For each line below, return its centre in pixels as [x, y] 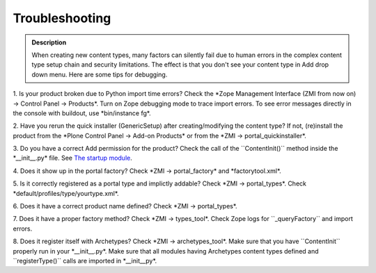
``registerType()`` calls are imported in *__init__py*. [85, 260]
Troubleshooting [62, 18]
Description [49, 42]
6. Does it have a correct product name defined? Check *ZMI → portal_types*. [125, 206]
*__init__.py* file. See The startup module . [72, 158]
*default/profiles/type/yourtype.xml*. [66, 193]
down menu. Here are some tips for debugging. [100, 74]
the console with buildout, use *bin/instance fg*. [82, 113]
